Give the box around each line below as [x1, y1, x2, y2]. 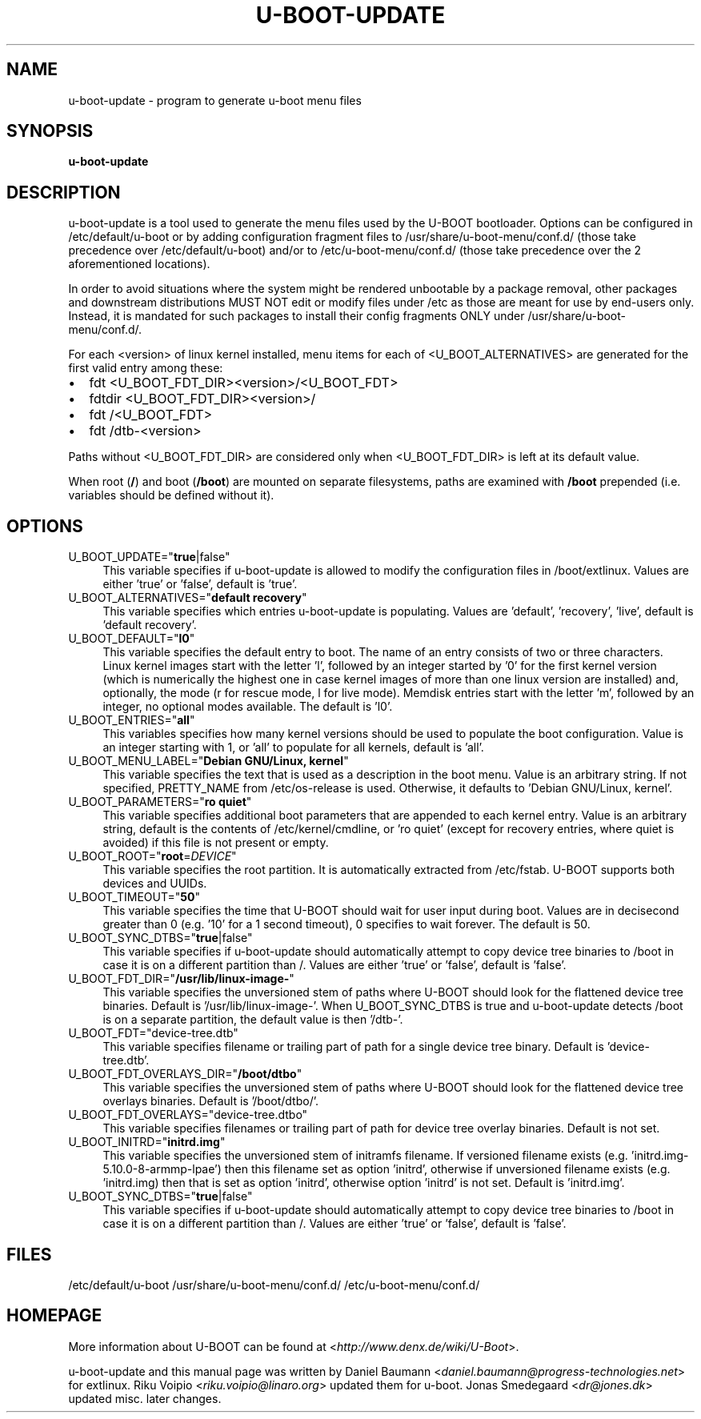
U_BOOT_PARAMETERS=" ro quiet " [68, 795, 252, 809]
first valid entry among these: [68, 361, 223, 375]
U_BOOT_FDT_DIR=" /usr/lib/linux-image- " [68, 972, 294, 986]
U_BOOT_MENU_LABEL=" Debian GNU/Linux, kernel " [68, 754, 349, 768]
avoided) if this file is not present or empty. [102, 836, 329, 850]
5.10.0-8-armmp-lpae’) [102, 1162, 222, 1176]
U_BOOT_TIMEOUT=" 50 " [68, 890, 200, 904]
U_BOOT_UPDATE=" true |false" [68, 550, 230, 564]
